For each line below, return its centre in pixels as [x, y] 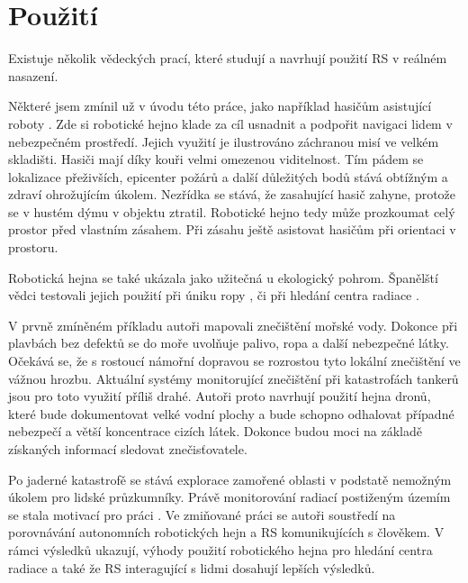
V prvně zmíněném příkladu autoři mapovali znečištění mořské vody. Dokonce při [233, 325]
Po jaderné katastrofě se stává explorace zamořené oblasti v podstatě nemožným [230, 479]
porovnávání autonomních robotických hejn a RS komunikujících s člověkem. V [226, 532]
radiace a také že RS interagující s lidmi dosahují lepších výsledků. [192, 567]
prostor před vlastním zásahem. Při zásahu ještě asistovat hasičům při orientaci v [232, 229]
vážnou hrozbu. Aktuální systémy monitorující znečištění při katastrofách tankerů [234, 378]
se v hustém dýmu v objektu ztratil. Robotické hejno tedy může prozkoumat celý [232, 211]
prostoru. [33, 247]
